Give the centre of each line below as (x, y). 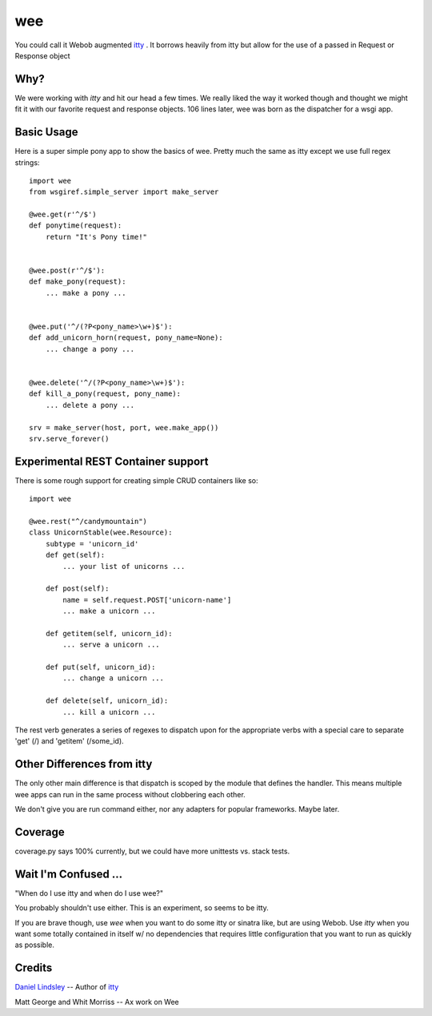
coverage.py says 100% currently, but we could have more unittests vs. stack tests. (152, 851)
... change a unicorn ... (113, 678)
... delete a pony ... (90, 405)
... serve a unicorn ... (111, 645)
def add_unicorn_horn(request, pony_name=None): (126, 338)
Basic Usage (46, 132)
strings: (27, 162)
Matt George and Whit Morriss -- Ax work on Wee (97, 1002)
